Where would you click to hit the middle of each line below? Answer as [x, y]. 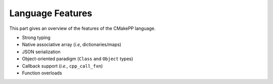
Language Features [51, 13]
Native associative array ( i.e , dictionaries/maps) [72, 45]
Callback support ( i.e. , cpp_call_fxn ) [62, 66]
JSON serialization [41, 52]
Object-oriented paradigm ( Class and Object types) [78, 59]
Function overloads [42, 73]
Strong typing [36, 37]
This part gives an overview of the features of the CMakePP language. [83, 28]
